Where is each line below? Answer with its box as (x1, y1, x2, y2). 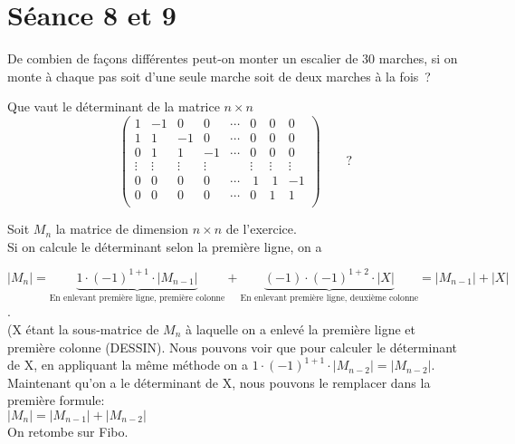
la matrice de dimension (55, 219, 189, 238)
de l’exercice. (225, 219, 297, 238)
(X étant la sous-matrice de (7, 319, 159, 338)
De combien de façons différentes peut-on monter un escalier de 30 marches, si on (7, 49, 458, 68)
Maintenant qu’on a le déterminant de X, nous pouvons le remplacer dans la (7, 372, 431, 391)
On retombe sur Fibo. (7, 421, 129, 440)
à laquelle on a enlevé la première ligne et (185, 319, 415, 338)
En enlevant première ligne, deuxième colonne (240, 293, 419, 303)
